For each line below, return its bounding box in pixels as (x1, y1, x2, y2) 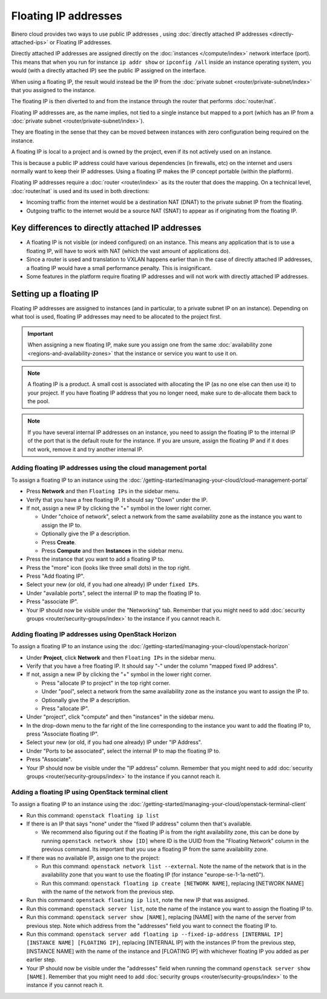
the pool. (27, 398, 50, 405)
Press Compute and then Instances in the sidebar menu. (41, 547, 184, 554)
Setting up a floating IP (11, 288, 99, 299)
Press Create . (41, 538, 76, 546)
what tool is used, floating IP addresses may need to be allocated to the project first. (11, 313, 222, 320)
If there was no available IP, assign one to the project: (26, 854, 160, 861)
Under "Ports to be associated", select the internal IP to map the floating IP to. (26, 747, 220, 754)
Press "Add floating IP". (26, 572, 85, 580)
